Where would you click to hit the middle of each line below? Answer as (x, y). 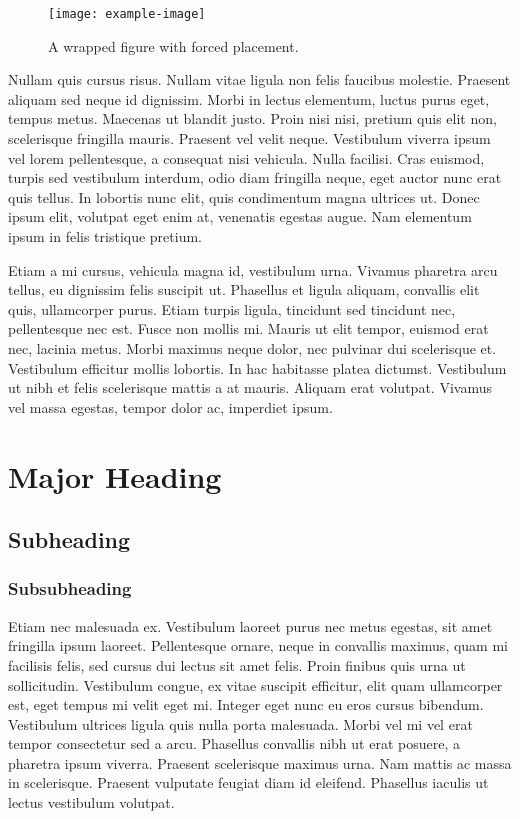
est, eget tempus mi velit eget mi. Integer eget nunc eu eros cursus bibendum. (246, 704)
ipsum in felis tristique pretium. (105, 236)
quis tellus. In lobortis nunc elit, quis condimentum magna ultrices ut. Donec (244, 196)
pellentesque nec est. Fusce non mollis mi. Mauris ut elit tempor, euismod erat (248, 328)
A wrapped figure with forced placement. (173, 45)
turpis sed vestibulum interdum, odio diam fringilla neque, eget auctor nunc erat (255, 177)
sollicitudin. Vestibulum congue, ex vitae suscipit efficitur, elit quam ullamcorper (255, 684)
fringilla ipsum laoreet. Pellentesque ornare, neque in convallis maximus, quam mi (258, 645)
